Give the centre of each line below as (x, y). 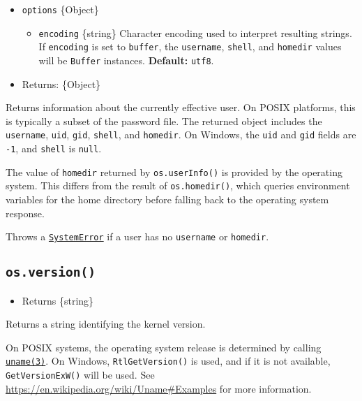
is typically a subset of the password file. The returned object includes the (164, 121)
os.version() (51, 272)
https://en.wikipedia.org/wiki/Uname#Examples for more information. (159, 388)
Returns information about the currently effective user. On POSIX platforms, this (181, 107)
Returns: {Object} (61, 83)
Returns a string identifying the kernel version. (106, 324)
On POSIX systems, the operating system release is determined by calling (164, 347)
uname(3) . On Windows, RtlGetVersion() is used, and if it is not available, (168, 361)
